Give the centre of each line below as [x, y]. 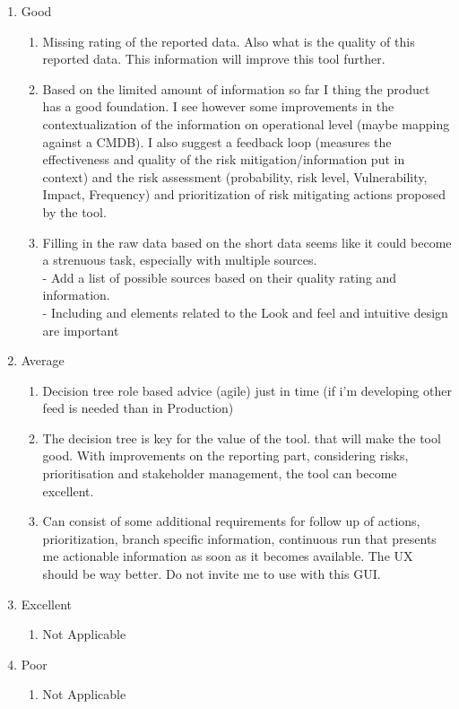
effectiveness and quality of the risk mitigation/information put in [224, 159]
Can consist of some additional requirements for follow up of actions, [231, 521]
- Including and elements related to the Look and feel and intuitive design [245, 312]
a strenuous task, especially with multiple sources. [180, 260]
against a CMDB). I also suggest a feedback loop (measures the [217, 141]
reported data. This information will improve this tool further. [214, 59]
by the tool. [74, 211]
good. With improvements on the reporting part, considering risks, [225, 455]
